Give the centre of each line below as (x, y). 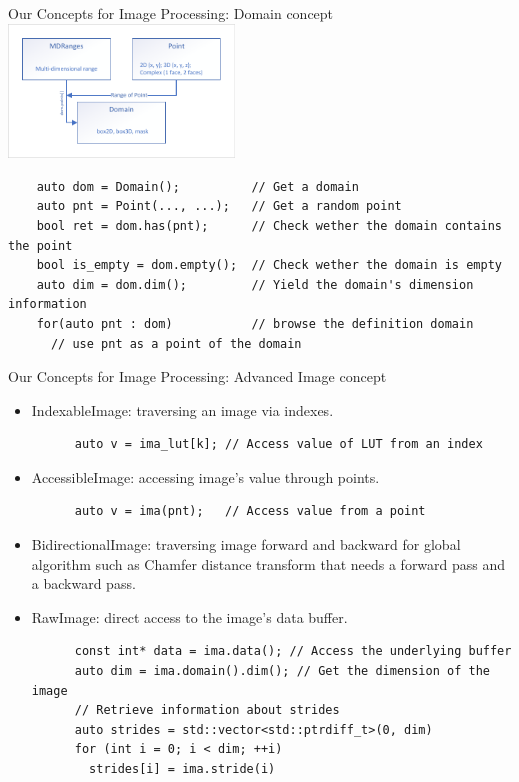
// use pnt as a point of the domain (176, 343)
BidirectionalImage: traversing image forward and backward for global (246, 544)
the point (40, 245)
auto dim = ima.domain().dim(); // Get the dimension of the (282, 671)
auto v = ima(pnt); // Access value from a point (250, 511)
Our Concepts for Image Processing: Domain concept (171, 13)
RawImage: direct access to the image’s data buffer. (189, 616)
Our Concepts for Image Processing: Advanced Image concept (197, 376)
